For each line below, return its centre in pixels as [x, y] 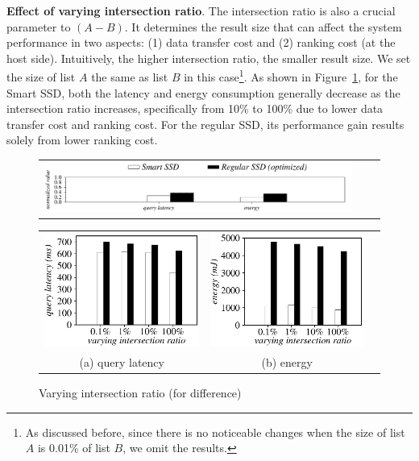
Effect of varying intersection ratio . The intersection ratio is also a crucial [201, 10]
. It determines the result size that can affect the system [263, 26]
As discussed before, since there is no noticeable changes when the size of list [215, 432]
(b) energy [287, 362]
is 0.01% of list [74, 448]
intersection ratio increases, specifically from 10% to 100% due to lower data [195, 108]
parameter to [39, 26]
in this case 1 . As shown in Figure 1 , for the [291, 76]
